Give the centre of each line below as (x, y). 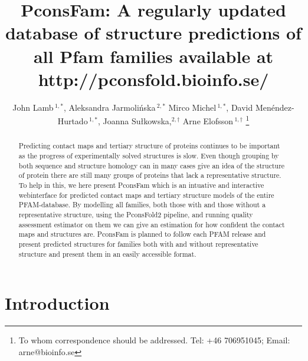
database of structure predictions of (153, 33)
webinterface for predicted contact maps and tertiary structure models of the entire (146, 195)
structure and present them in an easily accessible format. (107, 254)
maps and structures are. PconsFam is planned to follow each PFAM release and (142, 234)
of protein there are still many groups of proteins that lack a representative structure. (150, 175)
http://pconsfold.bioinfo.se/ (153, 79)
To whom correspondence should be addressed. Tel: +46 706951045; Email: (154, 340)
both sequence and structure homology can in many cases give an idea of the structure (152, 165)
